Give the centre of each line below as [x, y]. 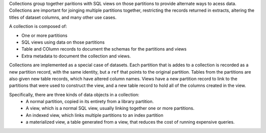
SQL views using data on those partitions [63, 42]
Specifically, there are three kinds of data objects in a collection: [74, 94]
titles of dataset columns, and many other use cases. [63, 17]
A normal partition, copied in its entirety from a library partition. [90, 102]
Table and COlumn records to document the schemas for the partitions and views [104, 49]
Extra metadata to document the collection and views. [76, 56]
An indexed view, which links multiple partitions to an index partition [95, 115]
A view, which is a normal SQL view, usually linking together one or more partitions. [110, 108]
